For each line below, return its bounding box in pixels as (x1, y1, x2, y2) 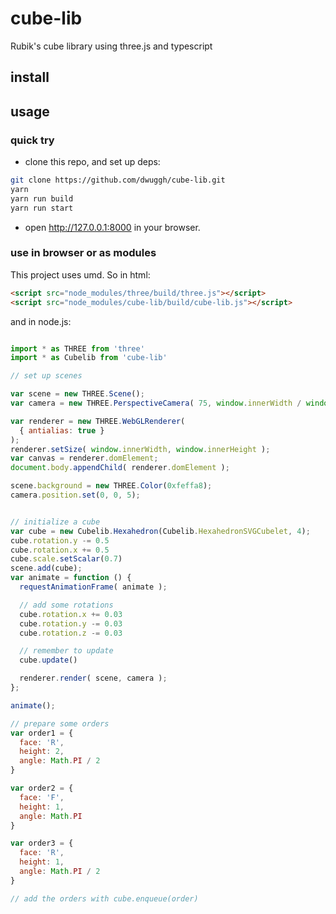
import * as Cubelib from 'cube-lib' (10, 353, 168, 363)
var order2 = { (10, 783, 74, 794)
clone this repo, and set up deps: (24, 156, 161, 168)
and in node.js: (10, 315, 72, 327)
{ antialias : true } (19, 425, 105, 436)
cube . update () (19, 655, 78, 666)
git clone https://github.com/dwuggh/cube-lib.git (10, 175, 226, 186)
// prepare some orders (10, 718, 110, 729)
